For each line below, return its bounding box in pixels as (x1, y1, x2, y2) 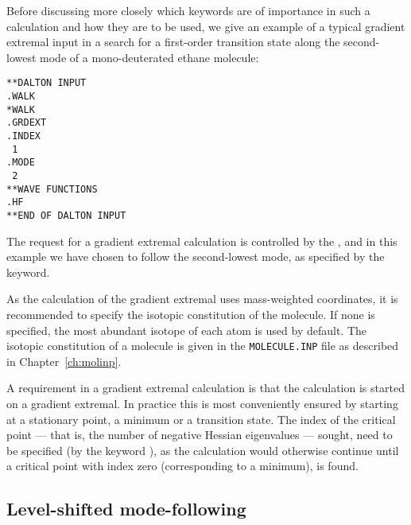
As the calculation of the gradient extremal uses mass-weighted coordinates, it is (6, 290, 398, 307)
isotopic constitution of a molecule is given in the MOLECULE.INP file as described (6, 337, 399, 354)
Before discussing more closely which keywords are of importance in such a (6, 2, 370, 18)
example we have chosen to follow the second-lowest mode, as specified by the (6, 248, 385, 265)
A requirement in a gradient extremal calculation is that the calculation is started (6, 379, 405, 396)
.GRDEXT (6, 117, 47, 129)
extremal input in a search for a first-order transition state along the (6, 33, 340, 50)
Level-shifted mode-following (6, 496, 246, 521)
